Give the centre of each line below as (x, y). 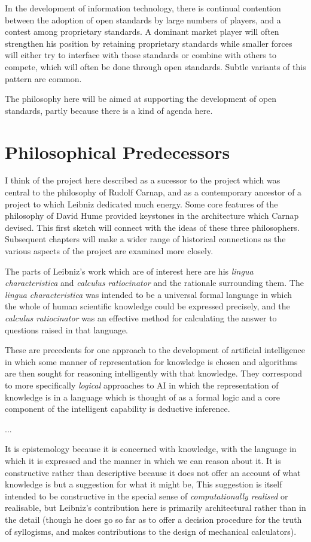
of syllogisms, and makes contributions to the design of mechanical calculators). (151, 531)
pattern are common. (43, 78)
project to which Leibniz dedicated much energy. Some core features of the (141, 204)
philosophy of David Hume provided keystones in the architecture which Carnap (152, 216)
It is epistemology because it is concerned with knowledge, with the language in (151, 449)
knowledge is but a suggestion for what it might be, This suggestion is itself (144, 484)
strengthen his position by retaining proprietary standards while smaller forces (149, 43)
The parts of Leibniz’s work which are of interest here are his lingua (129, 271)
